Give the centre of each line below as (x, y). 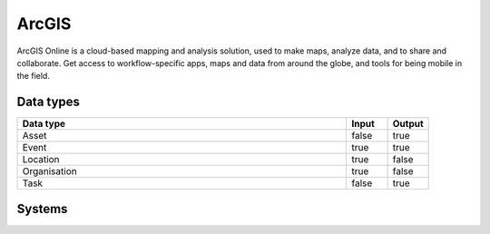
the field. (33, 76)
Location (41, 160)
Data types (49, 102)
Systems (42, 209)
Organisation (49, 171)
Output (408, 124)
